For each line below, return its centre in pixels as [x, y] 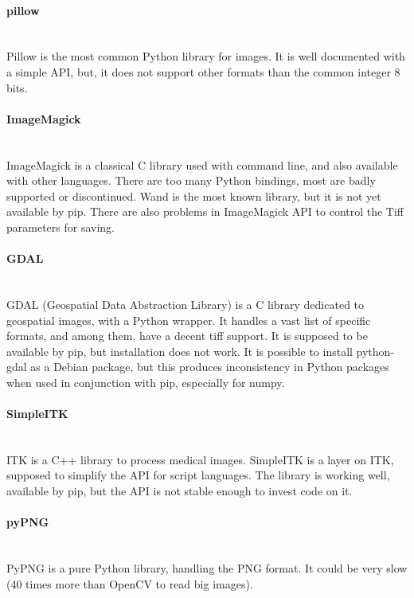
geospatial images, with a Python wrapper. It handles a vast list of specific [189, 320]
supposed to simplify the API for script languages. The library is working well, [198, 475]
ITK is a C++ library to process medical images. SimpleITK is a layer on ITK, [200, 459]
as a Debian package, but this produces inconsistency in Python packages [210, 367]
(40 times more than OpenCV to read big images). [130, 583]
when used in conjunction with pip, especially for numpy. [146, 382]
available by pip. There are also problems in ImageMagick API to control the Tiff [205, 211]
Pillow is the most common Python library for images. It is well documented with [206, 56]
